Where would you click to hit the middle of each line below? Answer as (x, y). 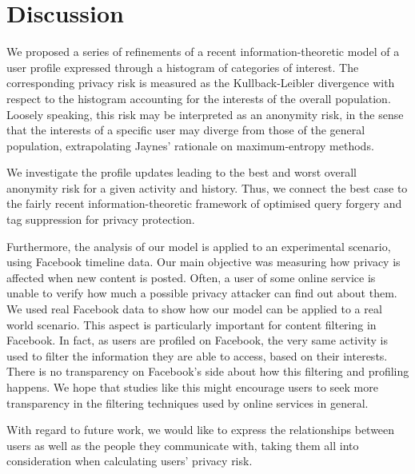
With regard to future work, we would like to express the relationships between (201, 430)
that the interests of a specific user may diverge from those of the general (186, 130)
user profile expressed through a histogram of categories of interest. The (183, 67)
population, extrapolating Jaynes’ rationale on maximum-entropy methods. (190, 145)
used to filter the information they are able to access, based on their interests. (197, 355)
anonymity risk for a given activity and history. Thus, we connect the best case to (207, 187)
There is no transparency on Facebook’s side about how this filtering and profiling (208, 371)
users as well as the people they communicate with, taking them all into (183, 445)
